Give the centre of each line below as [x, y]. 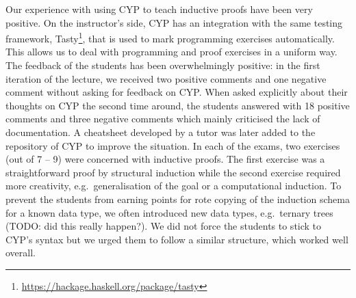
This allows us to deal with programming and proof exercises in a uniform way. [171, 52]
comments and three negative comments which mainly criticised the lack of [163, 119]
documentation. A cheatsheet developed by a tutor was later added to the [161, 132]
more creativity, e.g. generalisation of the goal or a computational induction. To [174, 186]
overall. [21, 253]
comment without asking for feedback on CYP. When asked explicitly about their [177, 92]
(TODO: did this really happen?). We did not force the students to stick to [164, 226]
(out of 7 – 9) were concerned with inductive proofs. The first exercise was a [165, 159]
